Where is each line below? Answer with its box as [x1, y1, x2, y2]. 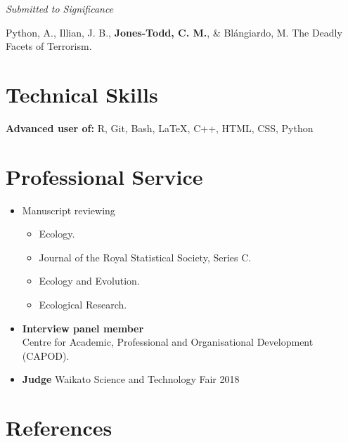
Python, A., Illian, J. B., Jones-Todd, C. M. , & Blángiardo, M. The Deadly [6, 25, 342, 39]
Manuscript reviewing [22, 202, 115, 217]
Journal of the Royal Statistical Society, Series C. [39, 249, 252, 264]
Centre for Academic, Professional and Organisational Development [22, 334, 314, 349]
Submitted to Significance [6, 1, 114, 15]
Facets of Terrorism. [6, 39, 92, 53]
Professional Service [6, 162, 203, 190]
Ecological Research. [39, 297, 127, 311]
